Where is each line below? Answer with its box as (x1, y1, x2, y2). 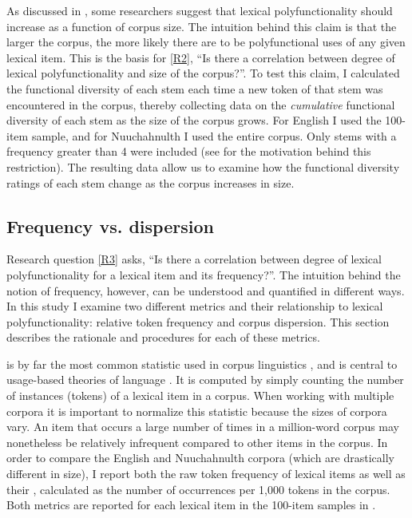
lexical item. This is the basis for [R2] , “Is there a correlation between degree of (6, 49, 395, 65)
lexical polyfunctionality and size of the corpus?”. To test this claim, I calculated (6, 65, 400, 81)
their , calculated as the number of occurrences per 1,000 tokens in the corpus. (6, 480, 390, 497)
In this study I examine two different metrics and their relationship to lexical (6, 298, 383, 314)
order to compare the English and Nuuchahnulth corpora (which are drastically (6, 449, 395, 466)
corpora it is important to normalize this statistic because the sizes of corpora (6, 402, 387, 419)
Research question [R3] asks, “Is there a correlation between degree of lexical (6, 251, 382, 267)
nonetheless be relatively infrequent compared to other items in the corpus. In (6, 433, 388, 450)
